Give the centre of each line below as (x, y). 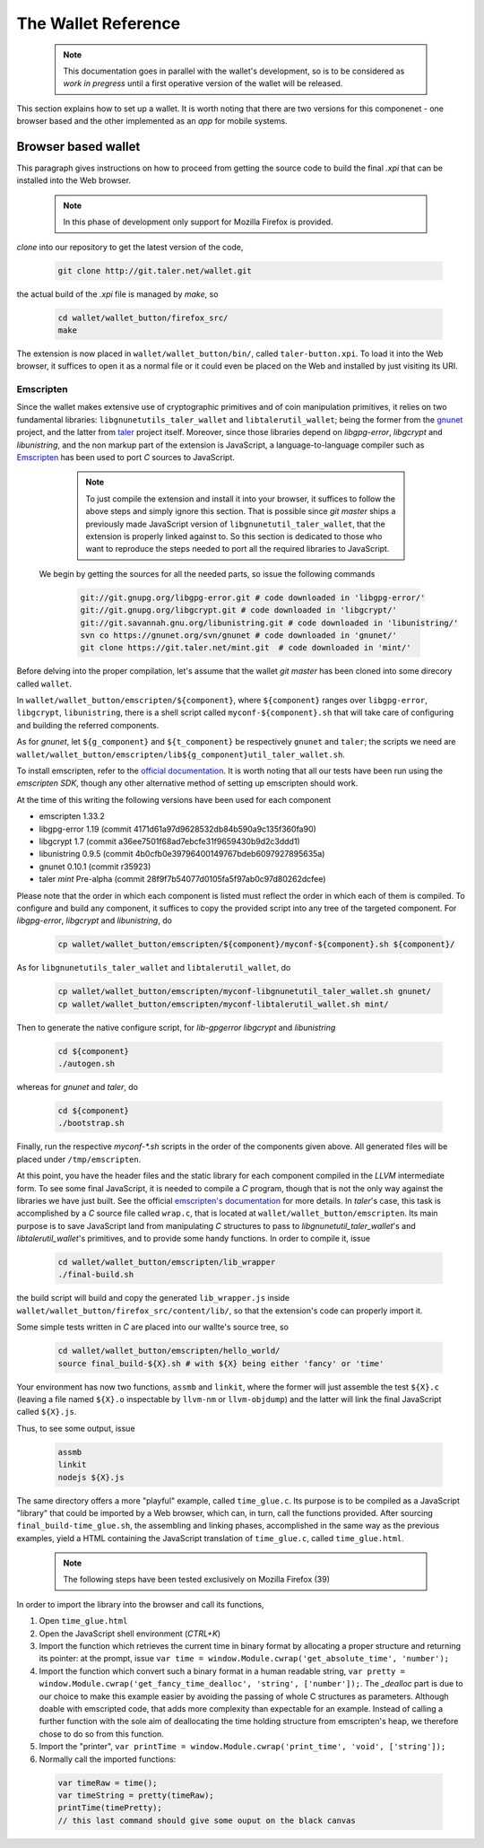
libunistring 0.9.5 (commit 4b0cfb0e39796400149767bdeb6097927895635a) (182, 854)
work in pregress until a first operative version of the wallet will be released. (203, 83)
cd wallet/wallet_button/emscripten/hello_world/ (169, 1351)
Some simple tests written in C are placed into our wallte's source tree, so (152, 1327)
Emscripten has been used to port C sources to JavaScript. (125, 457)
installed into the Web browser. (74, 180)
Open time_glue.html (83, 1621)
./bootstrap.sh (91, 1123)
